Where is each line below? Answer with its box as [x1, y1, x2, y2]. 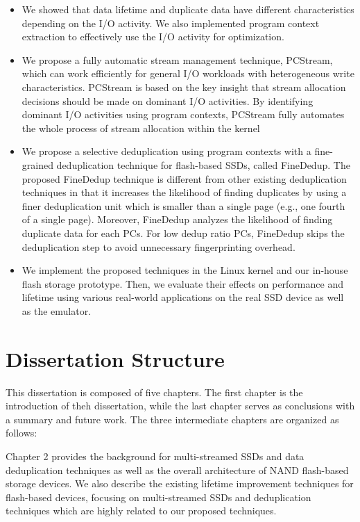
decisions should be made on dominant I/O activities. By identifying [22, 93, 314, 108]
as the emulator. [22, 303, 92, 318]
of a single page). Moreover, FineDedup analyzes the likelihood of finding [22, 212, 333, 227]
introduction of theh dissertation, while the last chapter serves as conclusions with [6, 398, 355, 413]
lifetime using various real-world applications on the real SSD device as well [22, 290, 344, 304]
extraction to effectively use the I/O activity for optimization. [22, 29, 284, 44]
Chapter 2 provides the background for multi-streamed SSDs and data [6, 448, 305, 463]
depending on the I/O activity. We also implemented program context [22, 15, 320, 30]
